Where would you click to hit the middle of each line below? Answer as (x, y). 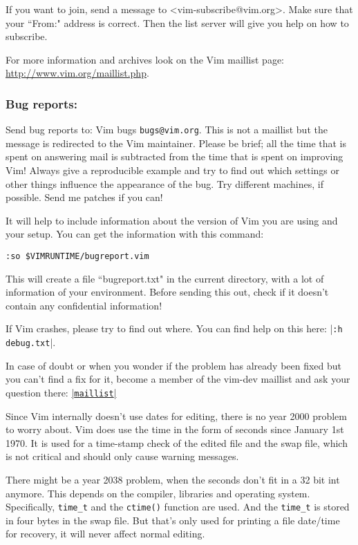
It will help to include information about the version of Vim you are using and (172, 220)
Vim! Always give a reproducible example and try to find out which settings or (172, 170)
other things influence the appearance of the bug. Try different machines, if (164, 183)
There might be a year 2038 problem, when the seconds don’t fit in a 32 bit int (173, 479)
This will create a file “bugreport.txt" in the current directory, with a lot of (165, 278)
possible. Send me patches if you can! (84, 197)
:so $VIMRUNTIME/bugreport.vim (77, 256)
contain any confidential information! (84, 305)
